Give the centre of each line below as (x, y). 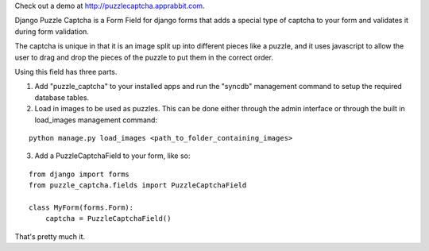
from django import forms (79, 174)
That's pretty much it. (50, 236)
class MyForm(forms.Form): (81, 207)
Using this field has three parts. (66, 71)
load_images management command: (96, 120)
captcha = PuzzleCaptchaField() (108, 219)
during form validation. (52, 31)
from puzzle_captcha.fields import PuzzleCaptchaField (138, 185)
